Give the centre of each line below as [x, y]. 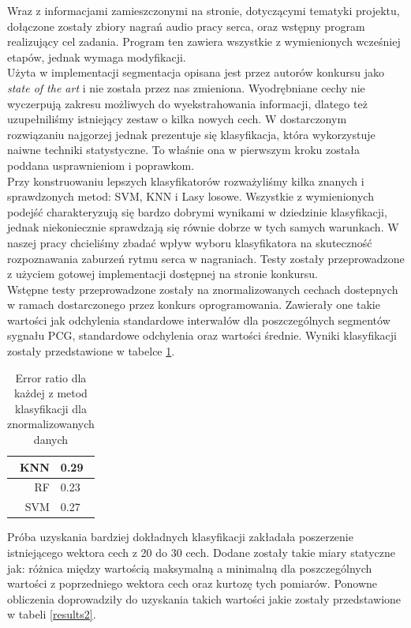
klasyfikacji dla [50, 408]
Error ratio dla [51, 377]
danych [51, 440]
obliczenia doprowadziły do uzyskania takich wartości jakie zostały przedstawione [204, 598]
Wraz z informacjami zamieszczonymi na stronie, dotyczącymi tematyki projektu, [204, 10]
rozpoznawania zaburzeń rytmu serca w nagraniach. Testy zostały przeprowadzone [206, 258]
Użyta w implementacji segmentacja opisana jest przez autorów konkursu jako [196, 72]
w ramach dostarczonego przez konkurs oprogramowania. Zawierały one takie [194, 305]
